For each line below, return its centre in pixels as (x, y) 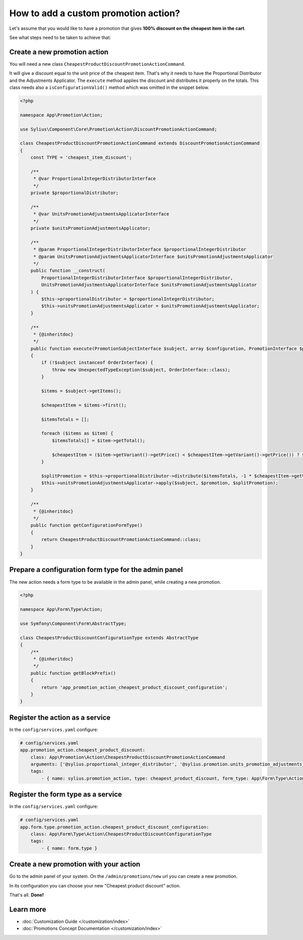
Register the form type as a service (66, 795)
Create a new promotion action (59, 52)
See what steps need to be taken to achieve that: (60, 37)
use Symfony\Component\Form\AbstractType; (73, 624)
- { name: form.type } (69, 848)
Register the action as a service (60, 717)
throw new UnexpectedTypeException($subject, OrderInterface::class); (141, 370)
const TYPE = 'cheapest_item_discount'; (81, 158)
